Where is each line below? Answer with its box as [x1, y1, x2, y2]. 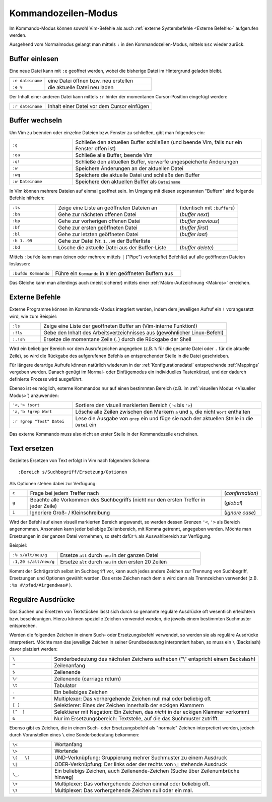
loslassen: [9, 261, 30, 267]
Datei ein [75, 421, 97, 428]
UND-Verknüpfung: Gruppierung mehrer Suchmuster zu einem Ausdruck [54, 754, 227, 761]
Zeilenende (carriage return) [53, 675, 121, 682]
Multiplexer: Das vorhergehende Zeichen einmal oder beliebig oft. [54, 780, 210, 787]
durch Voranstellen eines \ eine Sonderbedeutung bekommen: [9, 731, 140, 737]
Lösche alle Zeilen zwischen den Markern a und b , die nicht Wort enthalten [75, 408, 250, 415]
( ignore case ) [224, 509, 256, 516]
